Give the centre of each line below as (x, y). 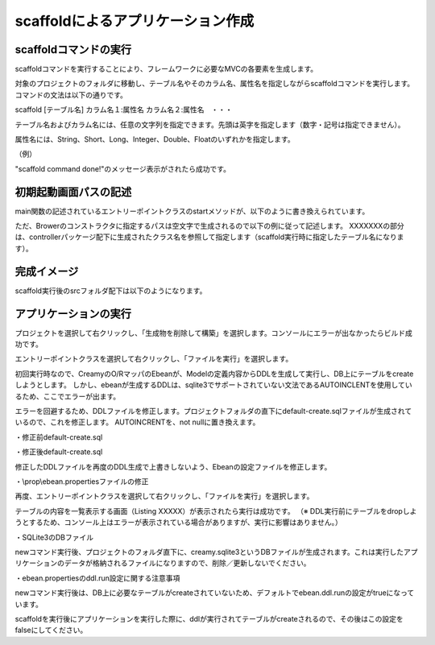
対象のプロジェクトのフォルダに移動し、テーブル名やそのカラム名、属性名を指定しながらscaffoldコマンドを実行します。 (215, 84)
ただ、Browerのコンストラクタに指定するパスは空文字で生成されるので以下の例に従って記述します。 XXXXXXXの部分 (209, 226)
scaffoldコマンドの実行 (73, 50)
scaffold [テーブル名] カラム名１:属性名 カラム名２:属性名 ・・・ (124, 110)
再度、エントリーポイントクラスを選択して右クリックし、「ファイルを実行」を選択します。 (164, 496)
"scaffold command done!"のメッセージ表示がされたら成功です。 (123, 168)
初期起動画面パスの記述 (73, 192)
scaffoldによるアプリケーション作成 (135, 21)
